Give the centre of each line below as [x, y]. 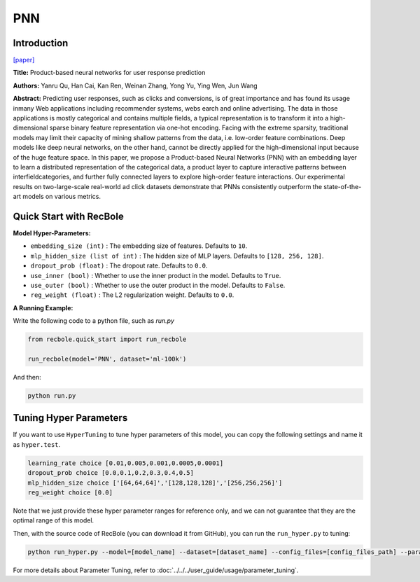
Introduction [41, 43]
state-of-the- [342, 186]
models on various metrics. [62, 197]
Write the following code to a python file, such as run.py [94, 321]
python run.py [52, 395]
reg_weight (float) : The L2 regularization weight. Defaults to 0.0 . [132, 295]
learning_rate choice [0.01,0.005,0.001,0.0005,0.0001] [126, 463]
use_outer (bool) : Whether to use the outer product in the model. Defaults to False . [158, 285]
